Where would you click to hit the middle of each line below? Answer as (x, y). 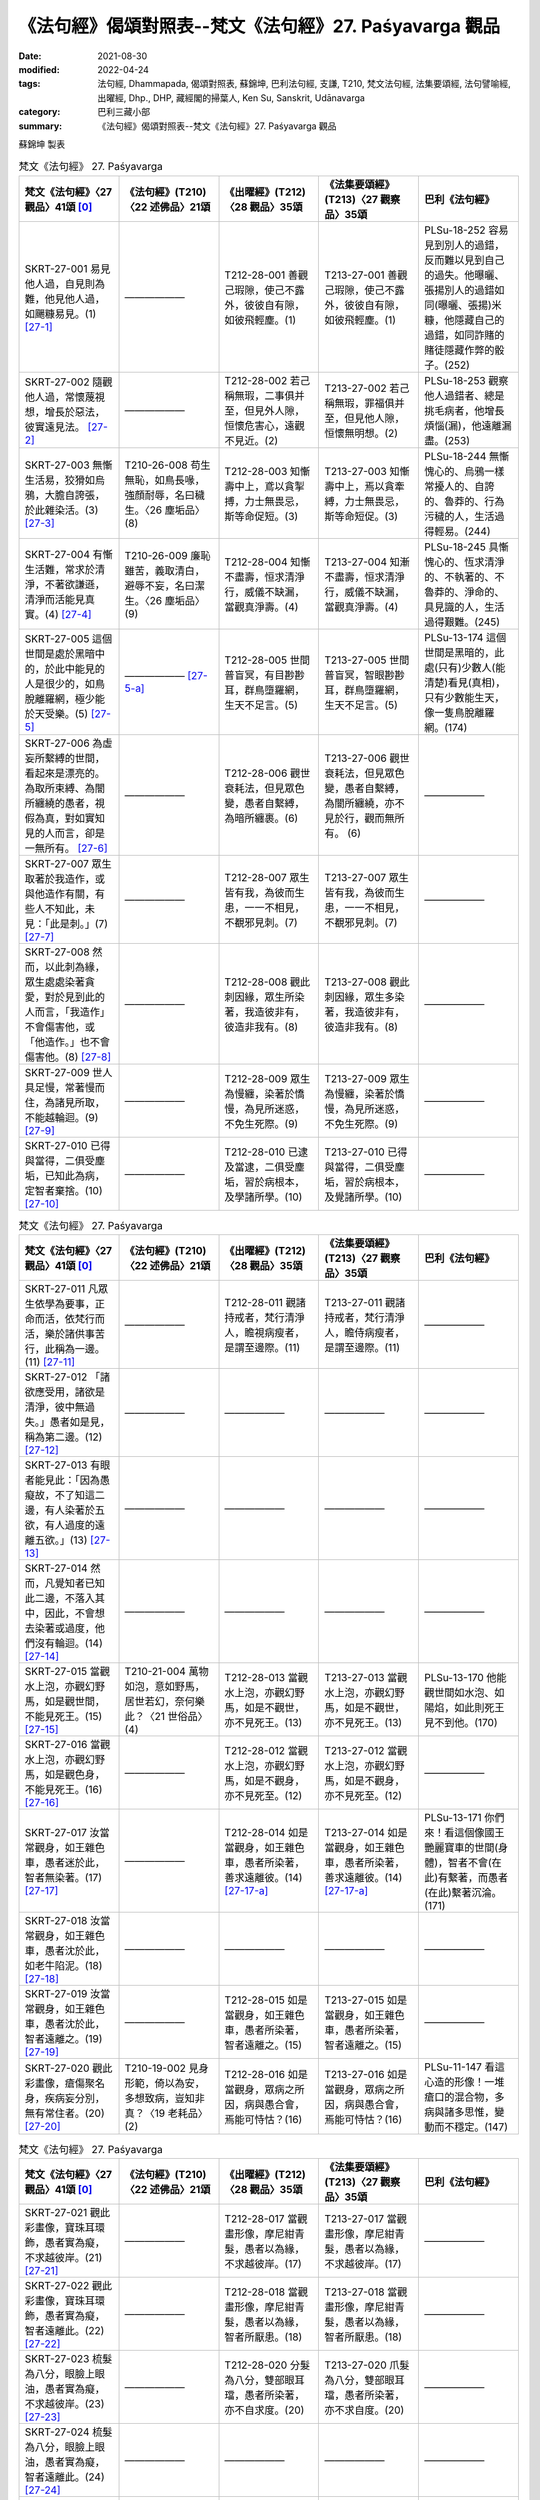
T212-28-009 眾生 (267, 1078)
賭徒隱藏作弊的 (459, 350)
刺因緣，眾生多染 (364, 997)
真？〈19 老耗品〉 (166, 2113)
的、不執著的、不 (464, 577)
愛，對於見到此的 (64, 997)
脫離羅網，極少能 (64, 698)
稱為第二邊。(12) (63, 1437)
